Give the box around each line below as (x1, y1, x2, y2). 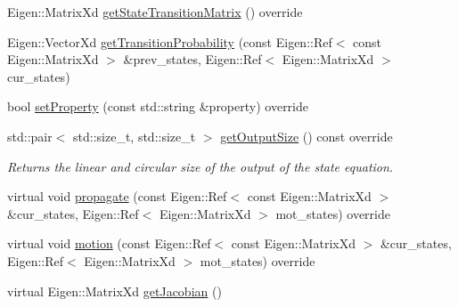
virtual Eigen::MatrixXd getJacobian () (7, 281, 222, 300)
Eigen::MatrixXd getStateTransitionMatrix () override (7, 3, 303, 20)
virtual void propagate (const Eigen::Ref (7, 187, 227, 206)
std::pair (7, 126, 53, 145)
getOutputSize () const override (220, 126, 393, 145)
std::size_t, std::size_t (73, 126, 196, 145)
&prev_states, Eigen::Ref (123, 50, 262, 69)
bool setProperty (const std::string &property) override (7, 97, 308, 116)
